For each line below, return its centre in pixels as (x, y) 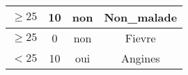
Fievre (140, 38)
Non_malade (141, 17)
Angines (140, 58)
